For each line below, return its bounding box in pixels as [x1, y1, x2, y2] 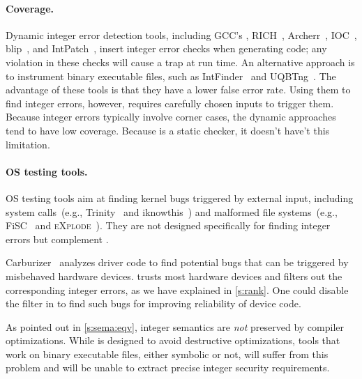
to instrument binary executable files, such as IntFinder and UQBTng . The [6, 68, 336, 83]
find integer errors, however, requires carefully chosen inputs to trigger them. [6, 95, 334, 110]
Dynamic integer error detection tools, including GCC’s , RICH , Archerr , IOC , [6, 27, 357, 42]
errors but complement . [6, 231, 109, 246]
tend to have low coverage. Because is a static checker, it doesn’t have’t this [6, 123, 330, 137]
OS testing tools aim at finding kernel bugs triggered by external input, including [6, 190, 354, 205]
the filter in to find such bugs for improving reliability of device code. [6, 296, 301, 311]
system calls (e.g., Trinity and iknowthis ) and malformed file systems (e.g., [6, 204, 338, 219]
